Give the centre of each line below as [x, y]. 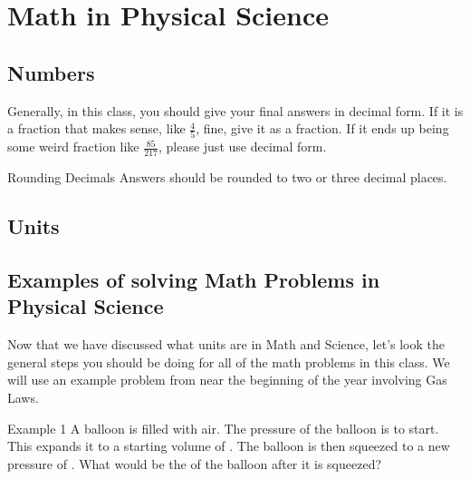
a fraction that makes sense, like [96, 128]
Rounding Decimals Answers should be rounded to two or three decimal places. [227, 177]
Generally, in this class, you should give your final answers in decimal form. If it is [235, 110]
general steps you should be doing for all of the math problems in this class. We [229, 362]
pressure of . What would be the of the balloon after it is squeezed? [195, 463]
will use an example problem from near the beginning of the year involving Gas [227, 380]
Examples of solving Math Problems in [194, 280]
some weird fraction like [73, 147]
